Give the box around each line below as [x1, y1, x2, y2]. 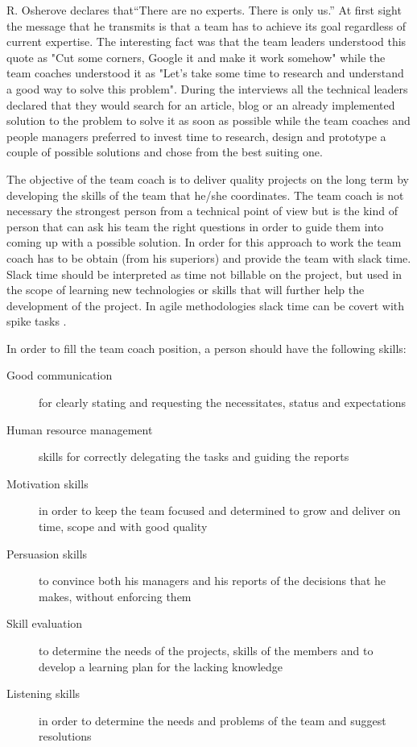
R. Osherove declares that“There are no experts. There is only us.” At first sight [6, 2, 402, 18]
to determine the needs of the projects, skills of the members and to [39, 642, 374, 658]
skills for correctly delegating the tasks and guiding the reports [39, 448, 349, 465]
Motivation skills [6, 475, 89, 492]
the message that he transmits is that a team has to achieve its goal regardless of [6, 17, 407, 34]
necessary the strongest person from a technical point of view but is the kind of [6, 202, 398, 219]
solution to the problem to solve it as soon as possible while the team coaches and [6, 112, 411, 129]
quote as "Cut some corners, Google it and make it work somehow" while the [6, 48, 386, 65]
